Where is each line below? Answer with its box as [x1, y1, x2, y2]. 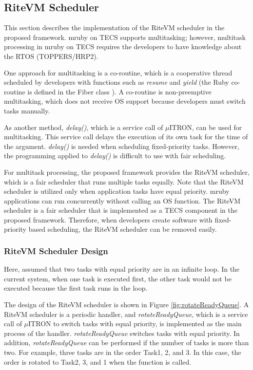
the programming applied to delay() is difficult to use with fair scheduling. [4, 150, 226, 161]
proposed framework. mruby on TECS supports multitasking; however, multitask [4, 32, 246, 42]
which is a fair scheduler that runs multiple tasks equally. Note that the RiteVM [4, 176, 244, 186]
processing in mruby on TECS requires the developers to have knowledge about [4, 41, 242, 52]
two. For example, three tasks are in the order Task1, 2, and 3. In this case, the [4, 347, 241, 357]
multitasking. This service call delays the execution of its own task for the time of [4, 131, 248, 142]
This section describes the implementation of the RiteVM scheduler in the [4, 22, 225, 33]
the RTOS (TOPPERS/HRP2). [4, 51, 98, 61]
